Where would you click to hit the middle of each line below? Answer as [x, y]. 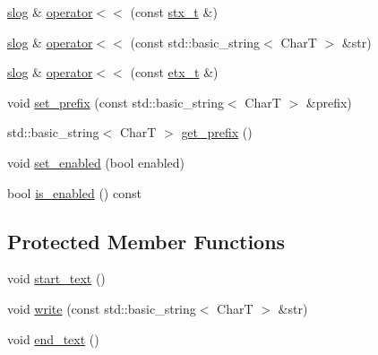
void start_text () [56, 278]
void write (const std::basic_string [102, 308]
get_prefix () [217, 132]
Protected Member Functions [146, 241]
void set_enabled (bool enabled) [96, 162]
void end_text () [53, 338]
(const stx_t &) [174, 12]
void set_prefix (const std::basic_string [116, 102]
